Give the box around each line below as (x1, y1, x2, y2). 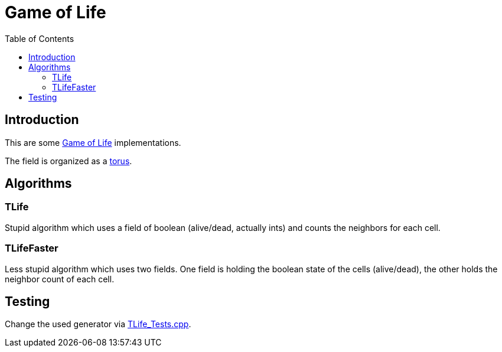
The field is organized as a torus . (5, 155, 132, 166)
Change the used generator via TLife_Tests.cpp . (5, 319, 191, 330)
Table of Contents (5, 33, 74, 44)
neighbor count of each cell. (5, 273, 115, 284)
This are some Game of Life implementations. (5, 137, 181, 148)
